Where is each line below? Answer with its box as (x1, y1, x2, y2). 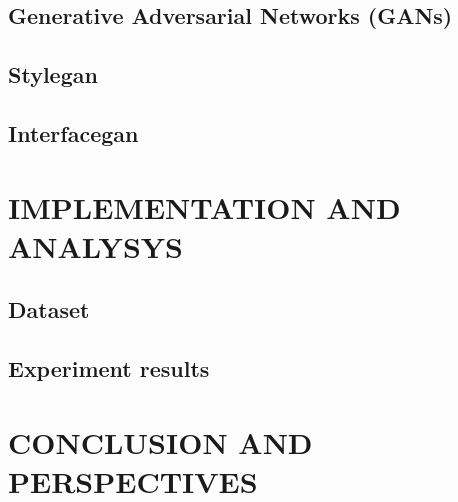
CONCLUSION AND (8, 421, 313, 462)
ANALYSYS (8, 225, 184, 266)
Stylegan (8, 59, 98, 90)
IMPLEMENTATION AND (8, 186, 401, 227)
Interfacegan (8, 117, 139, 148)
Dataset (8, 294, 90, 325)
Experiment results (8, 353, 210, 384)
